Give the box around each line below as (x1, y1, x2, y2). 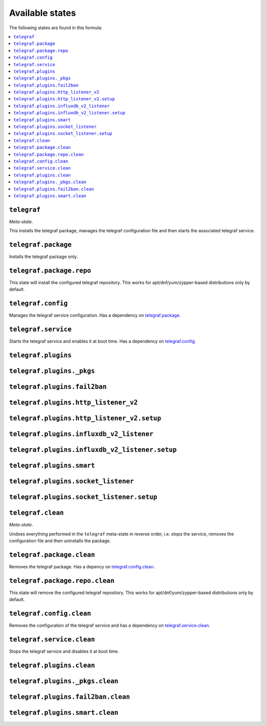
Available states (9, 7, 76, 18)
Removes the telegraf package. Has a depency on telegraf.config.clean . (9, 563, 155, 569)
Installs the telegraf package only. (9, 254, 78, 259)
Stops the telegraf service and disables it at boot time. (9, 648, 119, 654)
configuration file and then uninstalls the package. (9, 538, 111, 544)
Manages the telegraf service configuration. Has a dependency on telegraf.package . (9, 312, 181, 318)
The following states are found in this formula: (9, 25, 102, 31)
